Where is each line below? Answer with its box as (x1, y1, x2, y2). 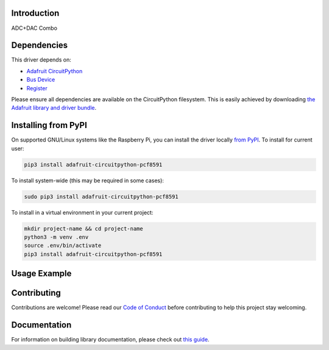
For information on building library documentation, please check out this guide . (11, 336, 210, 343)
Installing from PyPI (11, 120, 88, 130)
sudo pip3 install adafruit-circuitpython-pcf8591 (24, 193, 179, 200)
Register (26, 84, 48, 91)
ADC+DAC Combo (11, 24, 58, 32)
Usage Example (11, 268, 72, 279)
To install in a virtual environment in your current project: (11, 209, 154, 216)
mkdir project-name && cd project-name (24, 225, 143, 232)
